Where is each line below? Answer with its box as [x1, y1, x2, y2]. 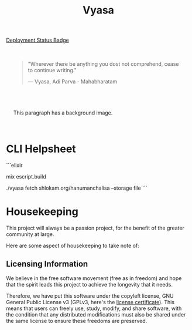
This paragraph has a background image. [13, 109, 113, 116]
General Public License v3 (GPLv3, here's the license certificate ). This [6, 298, 174, 305]
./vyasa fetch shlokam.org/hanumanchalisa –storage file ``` [6, 184, 148, 191]
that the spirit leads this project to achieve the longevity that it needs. [6, 281, 173, 288]
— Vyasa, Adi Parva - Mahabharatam [28, 78, 118, 85]
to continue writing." [28, 67, 77, 74]
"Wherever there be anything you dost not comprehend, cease [28, 60, 179, 68]
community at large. [6, 231, 54, 238]
